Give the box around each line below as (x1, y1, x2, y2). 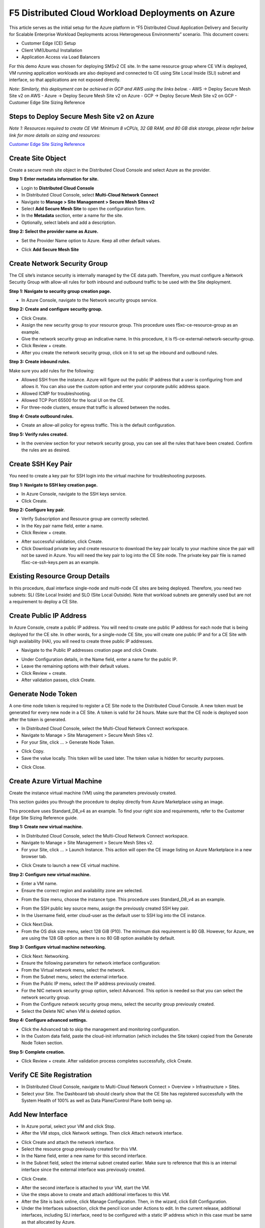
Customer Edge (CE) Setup (21, 40, 76, 46)
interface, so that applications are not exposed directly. (9, 77, 121, 83)
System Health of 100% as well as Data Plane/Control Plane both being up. (21, 1097, 173, 1103)
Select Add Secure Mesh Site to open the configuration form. (21, 206, 146, 211)
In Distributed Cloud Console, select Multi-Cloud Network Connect (21, 192, 159, 198)
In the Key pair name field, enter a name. (21, 523, 104, 529)
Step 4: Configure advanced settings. (9, 1017, 88, 1023)
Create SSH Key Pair (9, 460, 73, 469)
